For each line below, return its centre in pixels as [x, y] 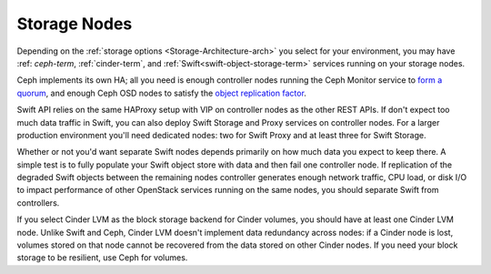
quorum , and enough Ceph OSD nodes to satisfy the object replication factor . [161, 93]
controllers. [38, 203]
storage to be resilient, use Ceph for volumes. [102, 258]
